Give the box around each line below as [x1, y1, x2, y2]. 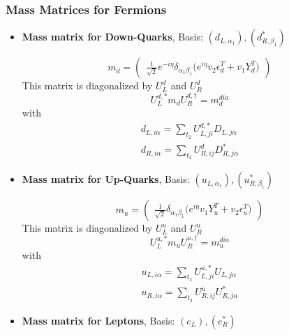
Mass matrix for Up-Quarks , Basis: [22, 172, 190, 186]
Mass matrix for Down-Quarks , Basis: [22, 29, 203, 44]
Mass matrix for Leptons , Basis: [22, 313, 175, 327]
